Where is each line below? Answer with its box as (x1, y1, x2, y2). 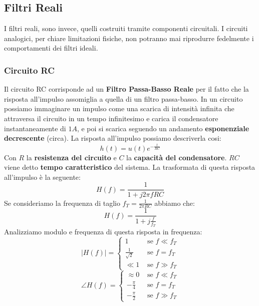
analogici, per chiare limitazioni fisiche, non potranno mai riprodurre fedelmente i (4, 33, 254, 43)
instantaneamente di (4, 123, 66, 133)
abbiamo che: (154, 197, 195, 208)
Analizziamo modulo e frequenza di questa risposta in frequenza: (4, 226, 202, 237)
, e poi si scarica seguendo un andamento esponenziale (77, 123, 249, 133)
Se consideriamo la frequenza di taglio (4, 197, 120, 208)
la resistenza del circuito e (26, 152, 117, 162)
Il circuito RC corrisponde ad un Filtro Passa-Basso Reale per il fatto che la (4, 84, 249, 94)
